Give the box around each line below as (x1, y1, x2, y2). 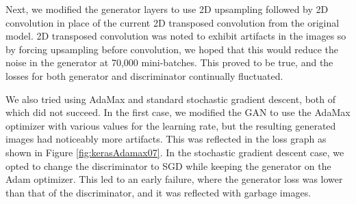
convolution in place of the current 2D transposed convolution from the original (5, 15, 340, 29)
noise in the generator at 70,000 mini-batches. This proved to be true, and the (5, 55, 333, 70)
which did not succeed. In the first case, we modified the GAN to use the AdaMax (5, 105, 351, 119)
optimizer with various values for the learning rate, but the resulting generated (5, 118, 336, 132)
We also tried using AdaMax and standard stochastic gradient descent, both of (5, 91, 336, 106)
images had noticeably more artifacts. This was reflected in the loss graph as (5, 132, 327, 146)
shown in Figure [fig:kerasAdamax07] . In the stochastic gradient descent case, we (5, 145, 344, 159)
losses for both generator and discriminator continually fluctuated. (5, 68, 283, 83)
